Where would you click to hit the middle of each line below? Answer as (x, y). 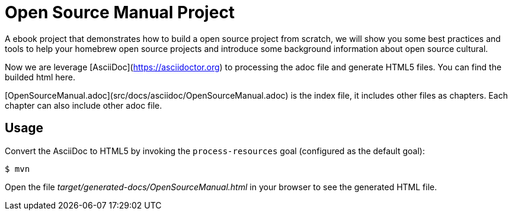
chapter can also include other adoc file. (84, 105)
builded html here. (40, 77)
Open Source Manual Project (120, 12)
